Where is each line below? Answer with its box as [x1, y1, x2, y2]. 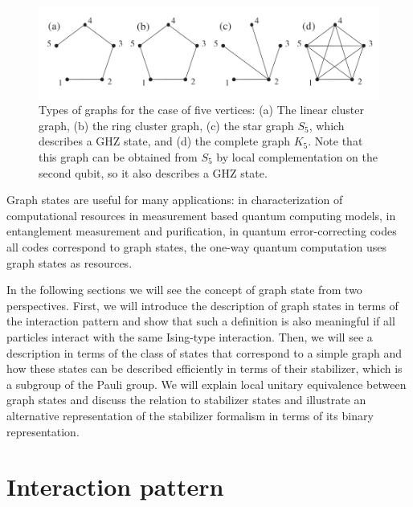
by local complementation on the [216, 149, 378, 165]
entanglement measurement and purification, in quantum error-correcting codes [6, 223, 397, 239]
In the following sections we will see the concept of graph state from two [6, 281, 362, 298]
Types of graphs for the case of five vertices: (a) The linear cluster [39, 101, 364, 118]
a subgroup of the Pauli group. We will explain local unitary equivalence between [6, 375, 407, 392]
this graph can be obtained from [39, 149, 198, 165]
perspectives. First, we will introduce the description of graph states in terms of [6, 296, 399, 313]
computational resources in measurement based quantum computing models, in [6, 206, 396, 223]
